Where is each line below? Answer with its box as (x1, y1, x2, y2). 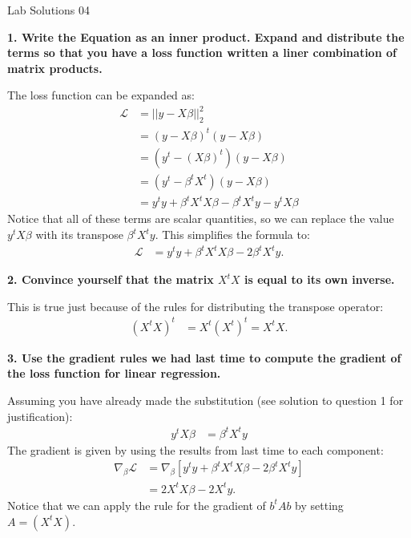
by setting (295, 496, 344, 513)
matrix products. (7, 59, 103, 76)
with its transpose (35, 226, 123, 243)
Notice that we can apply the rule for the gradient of (7, 496, 266, 513)
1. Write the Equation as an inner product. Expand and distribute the (7, 28, 405, 45)
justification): (7, 407, 73, 424)
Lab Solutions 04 (7, 2, 90, 18)
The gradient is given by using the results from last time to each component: (7, 441, 384, 458)
